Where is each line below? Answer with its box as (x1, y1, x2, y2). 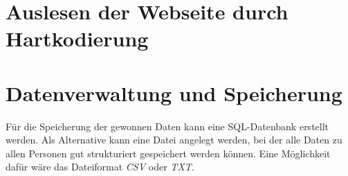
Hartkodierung (6, 24, 149, 53)
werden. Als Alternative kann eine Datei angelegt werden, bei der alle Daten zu (6, 132, 342, 147)
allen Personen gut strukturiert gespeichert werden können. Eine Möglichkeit (6, 146, 331, 160)
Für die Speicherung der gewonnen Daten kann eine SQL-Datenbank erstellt (6, 118, 329, 133)
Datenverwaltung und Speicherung (6, 78, 342, 107)
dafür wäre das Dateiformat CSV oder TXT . (6, 159, 194, 174)
